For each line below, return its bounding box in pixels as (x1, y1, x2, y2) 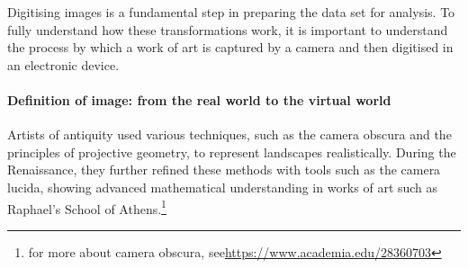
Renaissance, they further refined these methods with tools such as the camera (7, 160, 441, 179)
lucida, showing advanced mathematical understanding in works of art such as (7, 177, 438, 196)
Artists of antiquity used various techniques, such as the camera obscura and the (7, 125, 452, 144)
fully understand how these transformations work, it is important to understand (7, 20, 448, 39)
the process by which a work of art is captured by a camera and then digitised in (7, 38, 454, 57)
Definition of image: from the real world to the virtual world (7, 90, 391, 109)
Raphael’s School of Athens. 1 (7, 196, 166, 218)
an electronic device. (7, 55, 120, 74)
